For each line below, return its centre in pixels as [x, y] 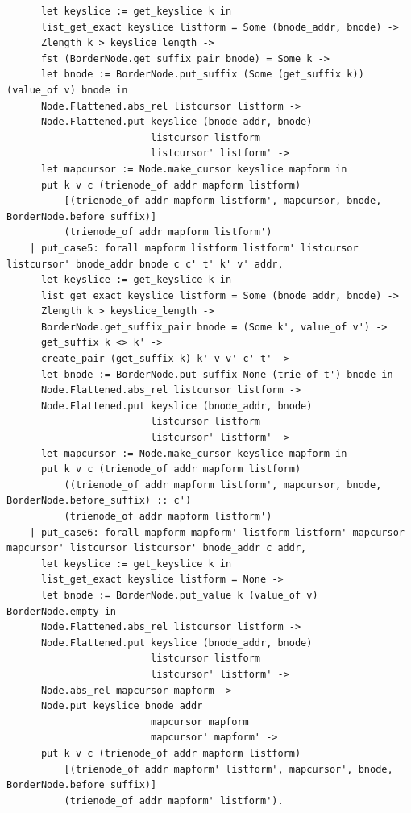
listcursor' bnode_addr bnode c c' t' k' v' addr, [145, 264]
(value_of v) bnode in [67, 90]
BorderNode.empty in [62, 611]
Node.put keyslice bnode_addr [122, 706]
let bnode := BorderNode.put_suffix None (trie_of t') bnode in [217, 374]
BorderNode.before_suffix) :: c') [99, 501]
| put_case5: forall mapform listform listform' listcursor [194, 248]
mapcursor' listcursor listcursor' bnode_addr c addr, [157, 548]
